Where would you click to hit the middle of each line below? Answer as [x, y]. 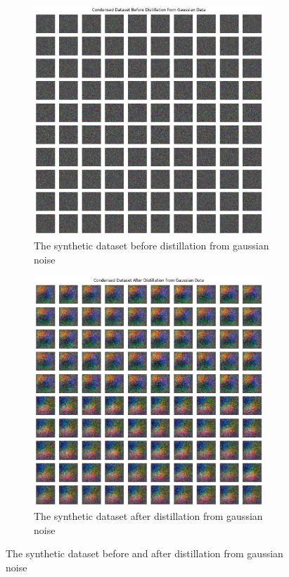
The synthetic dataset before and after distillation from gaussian [144, 553]
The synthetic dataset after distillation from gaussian [148, 516]
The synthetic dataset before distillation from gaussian [152, 246]
